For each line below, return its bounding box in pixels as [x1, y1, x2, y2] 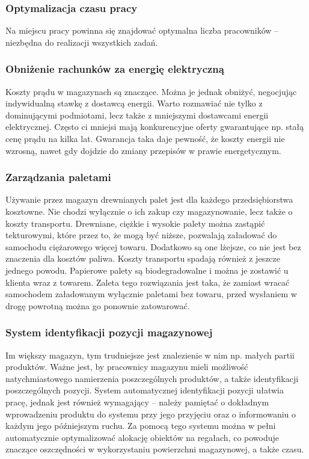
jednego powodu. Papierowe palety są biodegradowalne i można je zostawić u [5, 263, 289, 276]
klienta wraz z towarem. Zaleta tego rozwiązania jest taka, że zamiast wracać [5, 276, 290, 288]
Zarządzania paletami [5, 170, 111, 185]
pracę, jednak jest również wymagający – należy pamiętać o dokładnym [5, 395, 269, 408]
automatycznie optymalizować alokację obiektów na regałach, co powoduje [5, 431, 280, 443]
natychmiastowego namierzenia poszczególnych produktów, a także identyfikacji [5, 372, 299, 384]
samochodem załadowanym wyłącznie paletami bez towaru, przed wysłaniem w [5, 288, 297, 300]
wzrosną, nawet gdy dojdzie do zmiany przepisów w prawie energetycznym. [5, 144, 281, 156]
